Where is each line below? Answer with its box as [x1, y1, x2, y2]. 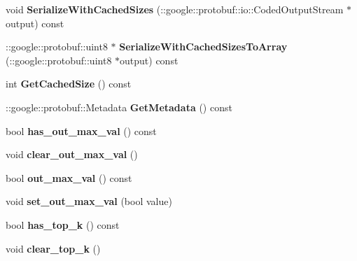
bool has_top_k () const [6, 217, 120, 232]
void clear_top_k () [6, 241, 101, 255]
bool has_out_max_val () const [6, 123, 157, 138]
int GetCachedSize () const [6, 76, 132, 91]
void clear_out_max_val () [6, 147, 138, 162]
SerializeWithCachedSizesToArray [119, 39, 288, 54]
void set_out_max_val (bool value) [6, 194, 172, 209]
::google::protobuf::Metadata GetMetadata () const [6, 99, 232, 114]
